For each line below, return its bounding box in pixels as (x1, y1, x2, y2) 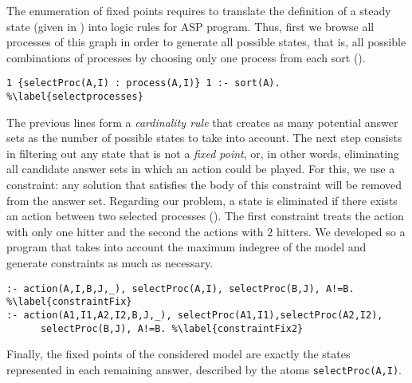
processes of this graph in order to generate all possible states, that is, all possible (6, 34, 406, 50)
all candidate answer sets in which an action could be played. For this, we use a (6, 160, 395, 177)
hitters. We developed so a (276, 223, 406, 239)
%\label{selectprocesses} (6, 91, 143, 103)
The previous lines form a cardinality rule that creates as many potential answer (6, 113, 398, 130)
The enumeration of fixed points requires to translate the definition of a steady (6, 2, 391, 18)
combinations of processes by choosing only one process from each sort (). (6, 49, 366, 65)
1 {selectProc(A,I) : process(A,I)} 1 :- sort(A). (6, 77, 281, 89)
